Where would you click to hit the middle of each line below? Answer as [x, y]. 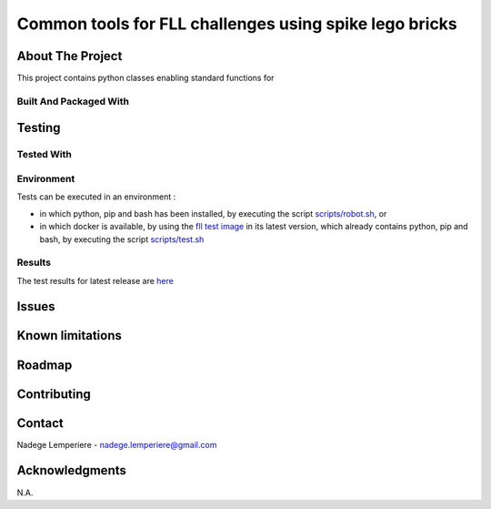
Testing [39, 128]
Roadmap [45, 365]
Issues [36, 306]
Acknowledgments [72, 470]
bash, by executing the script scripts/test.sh [122, 239]
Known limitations [69, 336]
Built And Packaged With [73, 101]
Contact [40, 423]
